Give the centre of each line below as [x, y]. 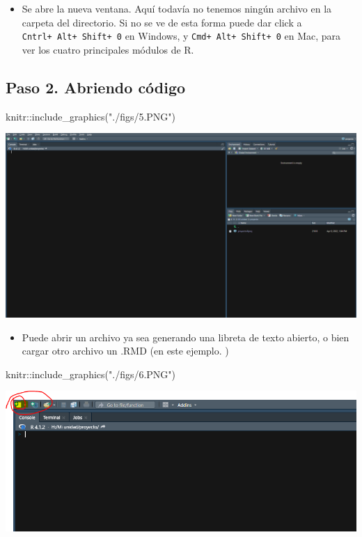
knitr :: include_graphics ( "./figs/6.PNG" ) [91, 374]
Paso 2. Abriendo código [96, 87]
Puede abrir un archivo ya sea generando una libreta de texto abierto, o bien [186, 337]
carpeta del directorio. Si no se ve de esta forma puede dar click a [162, 22]
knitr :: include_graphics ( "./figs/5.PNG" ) [91, 116]
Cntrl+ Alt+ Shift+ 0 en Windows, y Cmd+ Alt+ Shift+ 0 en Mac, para [181, 36]
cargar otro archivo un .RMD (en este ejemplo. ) [125, 351]
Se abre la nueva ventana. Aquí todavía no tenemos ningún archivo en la [177, 8]
